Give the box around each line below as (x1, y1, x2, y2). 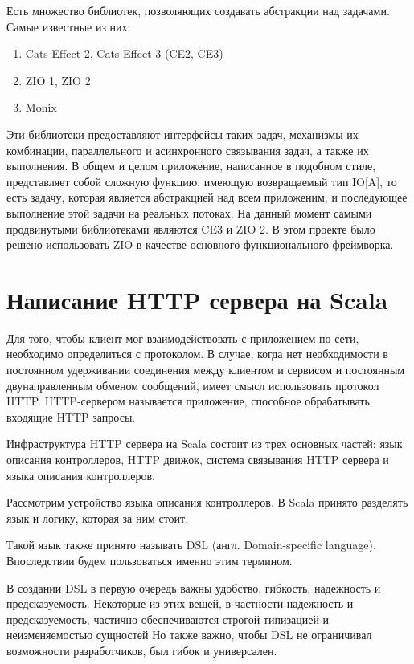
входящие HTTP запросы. (6, 408, 136, 425)
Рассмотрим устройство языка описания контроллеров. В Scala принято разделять (6, 494, 408, 511)
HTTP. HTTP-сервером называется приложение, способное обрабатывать (6, 393, 370, 409)
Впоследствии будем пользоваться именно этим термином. (6, 552, 293, 568)
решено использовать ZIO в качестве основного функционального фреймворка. (6, 236, 394, 253)
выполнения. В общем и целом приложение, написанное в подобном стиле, (6, 157, 376, 174)
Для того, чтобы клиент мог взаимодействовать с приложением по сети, (6, 329, 359, 346)
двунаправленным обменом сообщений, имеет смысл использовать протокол (6, 377, 379, 393)
